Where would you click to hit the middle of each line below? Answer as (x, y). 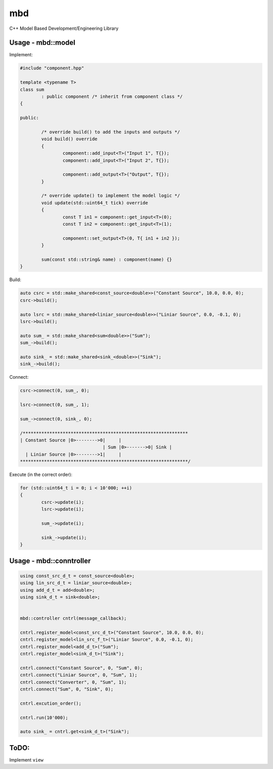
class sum (32, 89)
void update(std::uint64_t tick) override (95, 203)
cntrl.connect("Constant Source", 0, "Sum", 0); (81, 668)
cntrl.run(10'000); (44, 717)
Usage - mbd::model (42, 43)
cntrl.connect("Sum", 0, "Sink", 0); (67, 689)
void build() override (70, 139)
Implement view (27, 760)
